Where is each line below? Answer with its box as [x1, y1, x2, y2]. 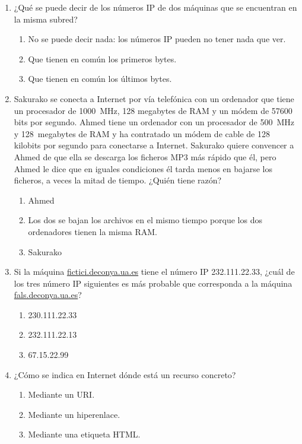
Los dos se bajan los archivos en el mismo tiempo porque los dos [28, 214, 262, 226]
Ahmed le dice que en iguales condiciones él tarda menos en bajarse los [14, 162, 272, 175]
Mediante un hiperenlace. [28, 408, 120, 420]
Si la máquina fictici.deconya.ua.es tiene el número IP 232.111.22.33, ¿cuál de [14, 265, 295, 278]
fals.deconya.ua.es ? [14, 288, 82, 301]
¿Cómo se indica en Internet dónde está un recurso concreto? [14, 368, 236, 380]
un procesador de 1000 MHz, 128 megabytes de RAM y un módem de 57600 [14, 104, 293, 116]
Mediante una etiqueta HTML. [28, 428, 141, 440]
